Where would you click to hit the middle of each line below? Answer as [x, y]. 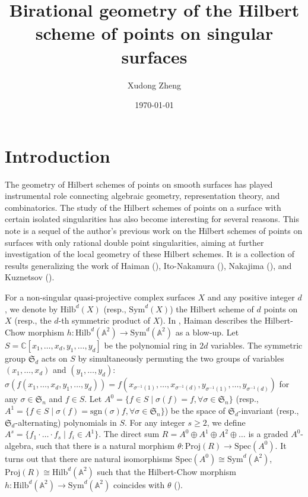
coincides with [139, 484]
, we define [226, 422]
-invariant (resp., [269, 410]
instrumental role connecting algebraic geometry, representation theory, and [142, 196]
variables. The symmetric [257, 345]
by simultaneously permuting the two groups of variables [181, 358]
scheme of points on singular [154, 33]
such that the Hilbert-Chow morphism [166, 471]
